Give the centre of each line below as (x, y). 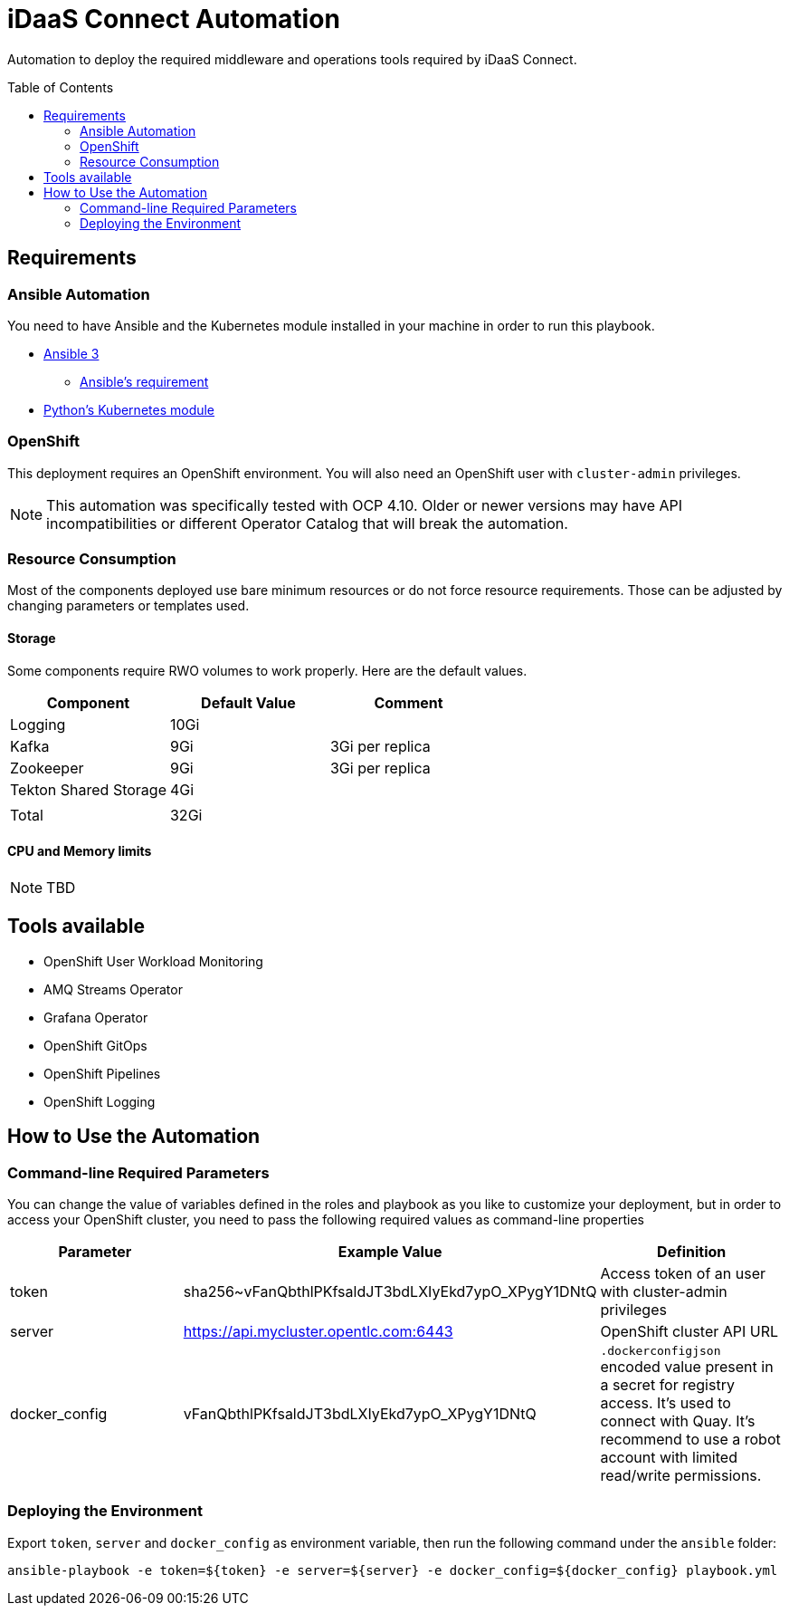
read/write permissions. (681, 1475)
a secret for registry (667, 1384)
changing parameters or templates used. (128, 606)
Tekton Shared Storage (88, 789)
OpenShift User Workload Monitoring (153, 961)
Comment (409, 702)
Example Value (390, 1251)
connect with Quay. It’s (678, 1421)
